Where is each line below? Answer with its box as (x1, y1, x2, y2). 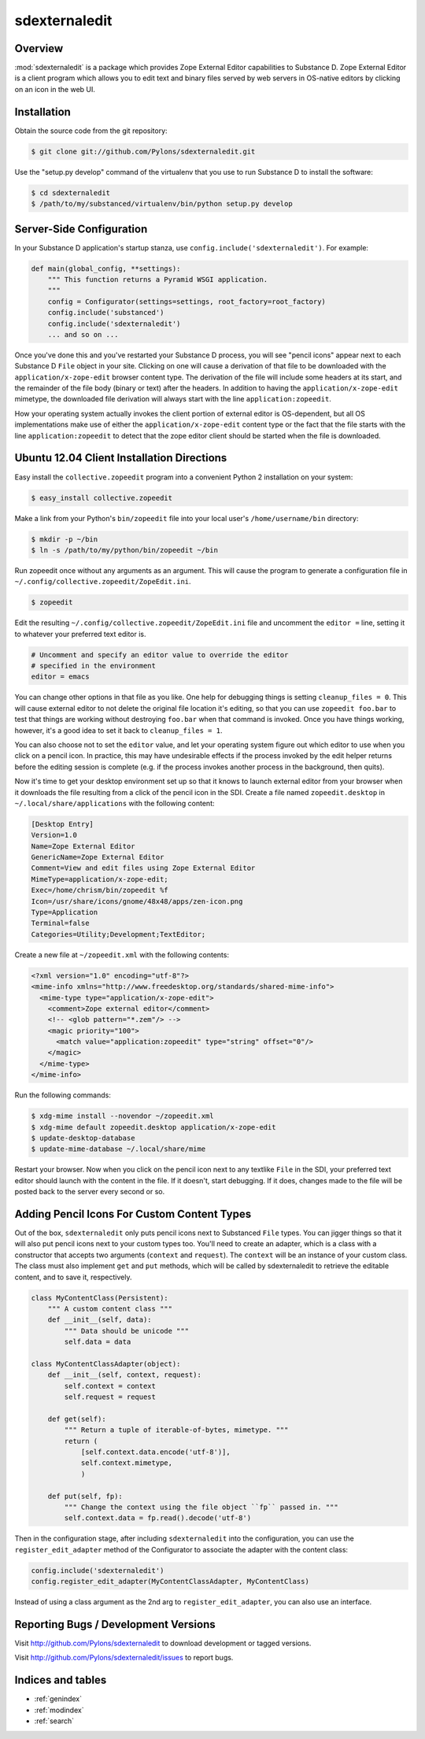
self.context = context (64, 1382, 157, 1390)
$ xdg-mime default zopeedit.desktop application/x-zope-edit (31, 1123, 276, 1131)
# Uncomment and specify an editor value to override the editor (31, 650, 289, 659)
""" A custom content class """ (47, 1304, 173, 1314)
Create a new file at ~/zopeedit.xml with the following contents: (14, 949, 230, 960)
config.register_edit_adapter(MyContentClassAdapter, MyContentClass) (31, 1577, 310, 1586)
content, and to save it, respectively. (14, 1272, 132, 1282)
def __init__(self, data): (47, 1315, 153, 1324)
